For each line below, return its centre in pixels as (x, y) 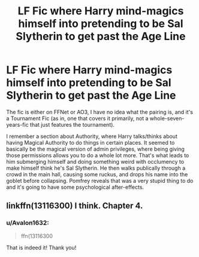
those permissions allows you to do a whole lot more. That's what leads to (98, 155)
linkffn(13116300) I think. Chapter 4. (75, 206)
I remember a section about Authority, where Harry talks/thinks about (92, 136)
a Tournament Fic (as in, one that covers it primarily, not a (77, 118)
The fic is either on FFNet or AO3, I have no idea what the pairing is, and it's (100, 112)
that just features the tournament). (72, 124)
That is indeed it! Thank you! (41, 247)
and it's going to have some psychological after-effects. (75, 187)
